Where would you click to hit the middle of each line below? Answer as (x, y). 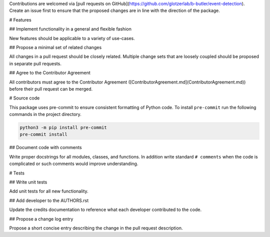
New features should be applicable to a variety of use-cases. (72, 38)
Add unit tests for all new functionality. (49, 191)
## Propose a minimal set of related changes (55, 47)
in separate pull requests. (35, 63)
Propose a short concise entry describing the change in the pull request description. (96, 228)
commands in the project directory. (45, 114)
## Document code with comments (45, 147)
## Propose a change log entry (41, 219)
